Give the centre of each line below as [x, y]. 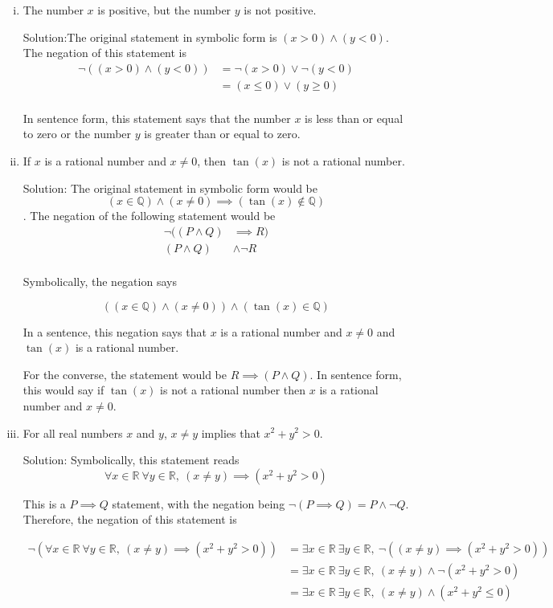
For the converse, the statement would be [125, 374]
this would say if [63, 390]
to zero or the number [77, 134]
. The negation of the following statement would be [149, 216]
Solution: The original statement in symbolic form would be [170, 188]
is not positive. [280, 10]
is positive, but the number [164, 10]
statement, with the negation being [199, 503]
